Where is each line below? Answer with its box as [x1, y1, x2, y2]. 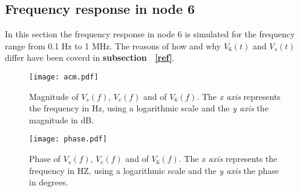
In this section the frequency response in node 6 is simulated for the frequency [5, 28, 295, 40]
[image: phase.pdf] [29, 135, 107, 144]
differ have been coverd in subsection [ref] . [5, 51, 175, 64]
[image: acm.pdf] [29, 72, 99, 81]
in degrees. [29, 176, 68, 188]
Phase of [29, 152, 60, 165]
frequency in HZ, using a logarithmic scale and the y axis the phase [29, 164, 279, 176]
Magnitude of [29, 90, 79, 102]
